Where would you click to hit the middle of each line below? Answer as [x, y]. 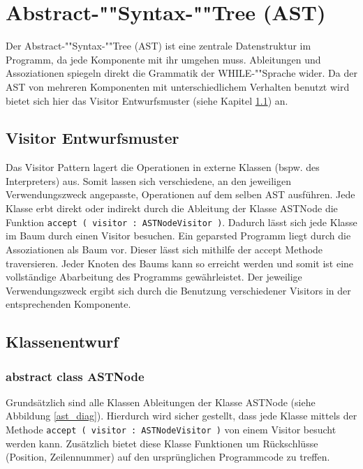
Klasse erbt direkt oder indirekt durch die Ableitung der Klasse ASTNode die [172, 208]
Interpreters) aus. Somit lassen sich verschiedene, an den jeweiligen [148, 180]
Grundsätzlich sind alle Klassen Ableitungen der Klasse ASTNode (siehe [161, 402]
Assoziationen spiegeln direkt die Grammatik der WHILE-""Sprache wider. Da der [181, 73]
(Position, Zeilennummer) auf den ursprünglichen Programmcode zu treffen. [168, 457]
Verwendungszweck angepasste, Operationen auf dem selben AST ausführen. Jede [180, 194]
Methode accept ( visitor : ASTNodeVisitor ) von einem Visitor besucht [171, 430]
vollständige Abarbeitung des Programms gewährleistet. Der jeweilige [154, 277]
